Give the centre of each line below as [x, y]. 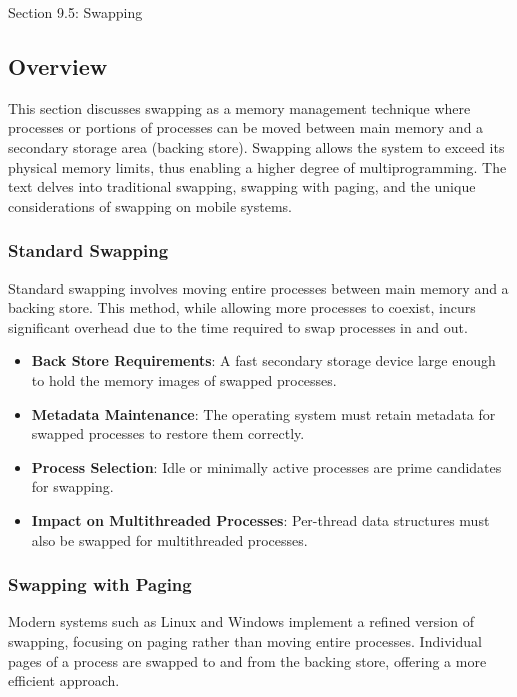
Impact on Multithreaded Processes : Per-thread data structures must [260, 519]
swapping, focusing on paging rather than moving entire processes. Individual [245, 640]
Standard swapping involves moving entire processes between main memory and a [258, 287]
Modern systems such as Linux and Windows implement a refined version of [241, 621]
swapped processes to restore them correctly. [168, 433]
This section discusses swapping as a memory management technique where [239, 107]
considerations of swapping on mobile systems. [150, 205]
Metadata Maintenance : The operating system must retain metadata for [263, 413]
